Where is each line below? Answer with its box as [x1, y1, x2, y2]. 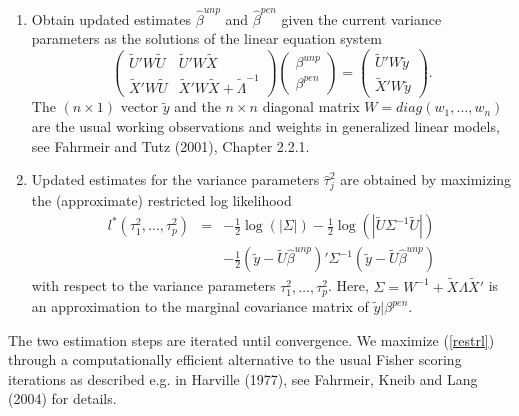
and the [174, 96, 221, 117]
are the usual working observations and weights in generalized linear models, [31, 116, 500, 137]
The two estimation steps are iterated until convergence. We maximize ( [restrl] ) [8, 329, 495, 350]
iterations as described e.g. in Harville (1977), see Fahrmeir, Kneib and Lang [8, 368, 478, 389]
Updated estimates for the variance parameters [31, 169, 320, 190]
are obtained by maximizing [340, 169, 512, 190]
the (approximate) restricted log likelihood [31, 189, 292, 210]
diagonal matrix [262, 96, 360, 117]
